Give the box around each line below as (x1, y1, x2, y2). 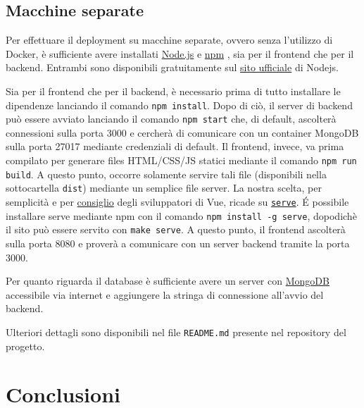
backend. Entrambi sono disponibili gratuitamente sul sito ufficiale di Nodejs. (6, 60, 339, 75)
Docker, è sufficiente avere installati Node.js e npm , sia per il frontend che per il (6, 46, 354, 61)
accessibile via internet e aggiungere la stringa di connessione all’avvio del (6, 287, 324, 302)
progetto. (6, 338, 45, 353)
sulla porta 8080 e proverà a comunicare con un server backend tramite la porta (6, 236, 350, 251)
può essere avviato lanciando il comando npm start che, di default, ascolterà (6, 111, 337, 126)
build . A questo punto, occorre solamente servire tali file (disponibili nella (6, 166, 327, 181)
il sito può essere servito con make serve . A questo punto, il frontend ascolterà (6, 222, 346, 237)
